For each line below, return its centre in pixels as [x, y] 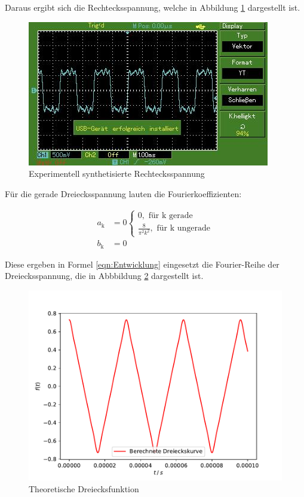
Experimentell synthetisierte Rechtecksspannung [117, 174]
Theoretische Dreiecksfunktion [84, 488]
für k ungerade [184, 228]
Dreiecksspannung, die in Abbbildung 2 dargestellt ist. [104, 276]
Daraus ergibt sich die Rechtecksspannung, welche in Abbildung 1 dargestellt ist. [153, 7]
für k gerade [171, 215]
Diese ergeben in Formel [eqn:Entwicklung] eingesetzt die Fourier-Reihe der [142, 264]
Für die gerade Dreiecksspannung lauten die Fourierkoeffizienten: [123, 193]
